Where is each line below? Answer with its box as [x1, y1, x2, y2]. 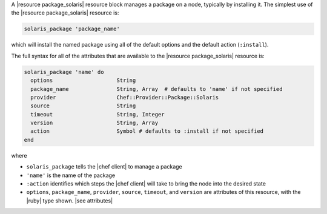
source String [30, 102, 136, 109]
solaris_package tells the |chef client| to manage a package [26, 163, 183, 170]
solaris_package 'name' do [24, 69, 104, 75]
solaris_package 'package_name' [24, 25, 121, 33]
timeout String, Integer [30, 111, 165, 118]
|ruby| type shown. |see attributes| [26, 197, 113, 204]
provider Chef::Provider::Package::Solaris [30, 94, 219, 101]
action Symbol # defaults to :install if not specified [30, 128, 263, 135]
